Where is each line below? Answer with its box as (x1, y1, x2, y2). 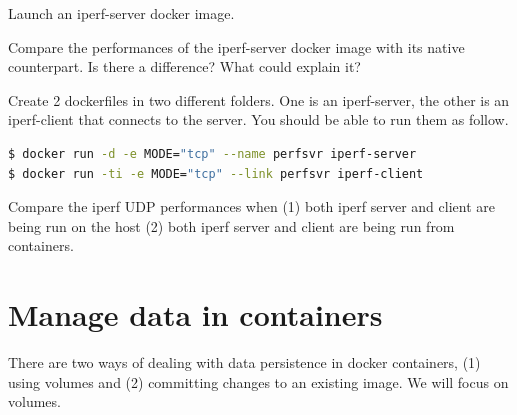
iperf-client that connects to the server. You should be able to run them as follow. (8, 109, 509, 130)
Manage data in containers (8, 294, 383, 335)
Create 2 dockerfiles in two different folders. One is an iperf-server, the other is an (8, 89, 510, 110)
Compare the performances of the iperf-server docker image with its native (8, 36, 465, 57)
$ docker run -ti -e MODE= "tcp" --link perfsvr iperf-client (8, 166, 424, 181)
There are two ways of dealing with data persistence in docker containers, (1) (8, 352, 481, 373)
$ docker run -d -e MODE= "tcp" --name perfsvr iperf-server (8, 146, 417, 161)
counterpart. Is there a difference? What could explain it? (8, 56, 361, 77)
